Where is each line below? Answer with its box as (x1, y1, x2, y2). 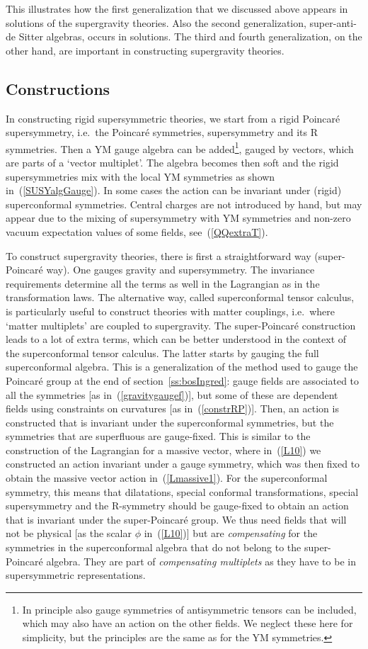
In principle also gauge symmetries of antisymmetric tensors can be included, (22, 602, 357, 616)
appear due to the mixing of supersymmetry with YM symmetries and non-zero (6, 210, 351, 225)
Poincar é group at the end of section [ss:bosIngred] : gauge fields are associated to (6, 373, 360, 388)
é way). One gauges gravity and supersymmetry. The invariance (38, 262, 315, 277)
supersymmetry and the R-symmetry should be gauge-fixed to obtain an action (6, 498, 349, 513)
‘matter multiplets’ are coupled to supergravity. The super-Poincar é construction (6, 317, 356, 332)
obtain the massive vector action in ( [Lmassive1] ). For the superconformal (6, 470, 328, 485)
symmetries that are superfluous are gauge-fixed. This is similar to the (6, 429, 311, 444)
